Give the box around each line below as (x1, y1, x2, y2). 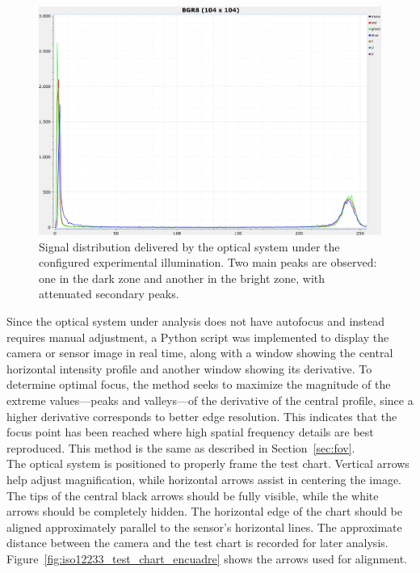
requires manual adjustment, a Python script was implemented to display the (6, 328, 389, 345)
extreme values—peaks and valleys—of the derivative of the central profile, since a (6, 392, 414, 409)
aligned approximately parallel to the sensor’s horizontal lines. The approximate (6, 518, 402, 535)
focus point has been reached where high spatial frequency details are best (6, 423, 374, 440)
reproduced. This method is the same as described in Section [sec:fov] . (6, 439, 355, 456)
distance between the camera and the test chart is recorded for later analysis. (6, 534, 388, 551)
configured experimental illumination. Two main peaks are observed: (39, 254, 377, 271)
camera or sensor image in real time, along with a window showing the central (6, 344, 393, 361)
